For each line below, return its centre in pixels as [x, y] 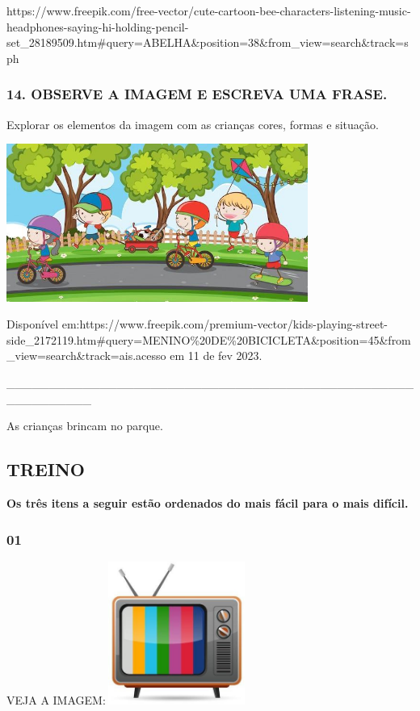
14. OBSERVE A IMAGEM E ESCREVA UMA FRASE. [197, 94]
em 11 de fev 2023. [216, 355]
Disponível [33, 324]
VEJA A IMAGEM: [56, 699]
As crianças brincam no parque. [85, 426]
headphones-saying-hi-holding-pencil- [98, 26]
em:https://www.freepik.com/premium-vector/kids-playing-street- [225, 324]
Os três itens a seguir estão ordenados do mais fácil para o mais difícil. [208, 502]
